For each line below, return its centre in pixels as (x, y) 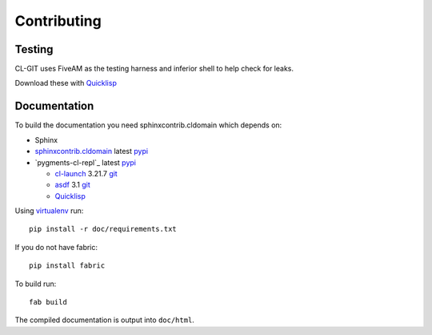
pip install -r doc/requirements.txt (103, 229)
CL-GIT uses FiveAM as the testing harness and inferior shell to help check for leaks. (154, 69)
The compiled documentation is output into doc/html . (105, 320)
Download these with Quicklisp (66, 83)
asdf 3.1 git (73, 185)
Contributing (58, 21)
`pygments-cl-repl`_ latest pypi (85, 162)
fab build (48, 302)
